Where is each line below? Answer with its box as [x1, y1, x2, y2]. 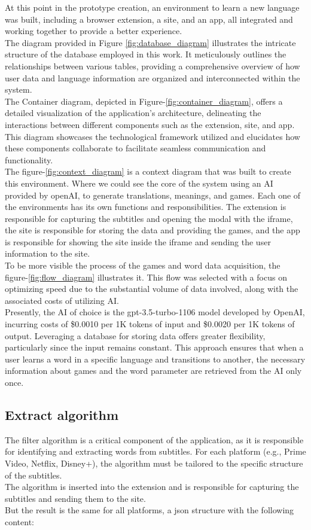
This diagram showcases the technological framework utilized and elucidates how [5, 130, 300, 142]
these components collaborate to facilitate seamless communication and [5, 142, 266, 154]
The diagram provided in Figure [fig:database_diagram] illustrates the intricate [5, 36, 296, 48]
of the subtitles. [5, 468, 62, 481]
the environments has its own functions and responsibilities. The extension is [5, 200, 286, 213]
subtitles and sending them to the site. [5, 492, 146, 504]
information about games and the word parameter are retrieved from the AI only [5, 364, 302, 377]
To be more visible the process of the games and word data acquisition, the [5, 259, 280, 272]
